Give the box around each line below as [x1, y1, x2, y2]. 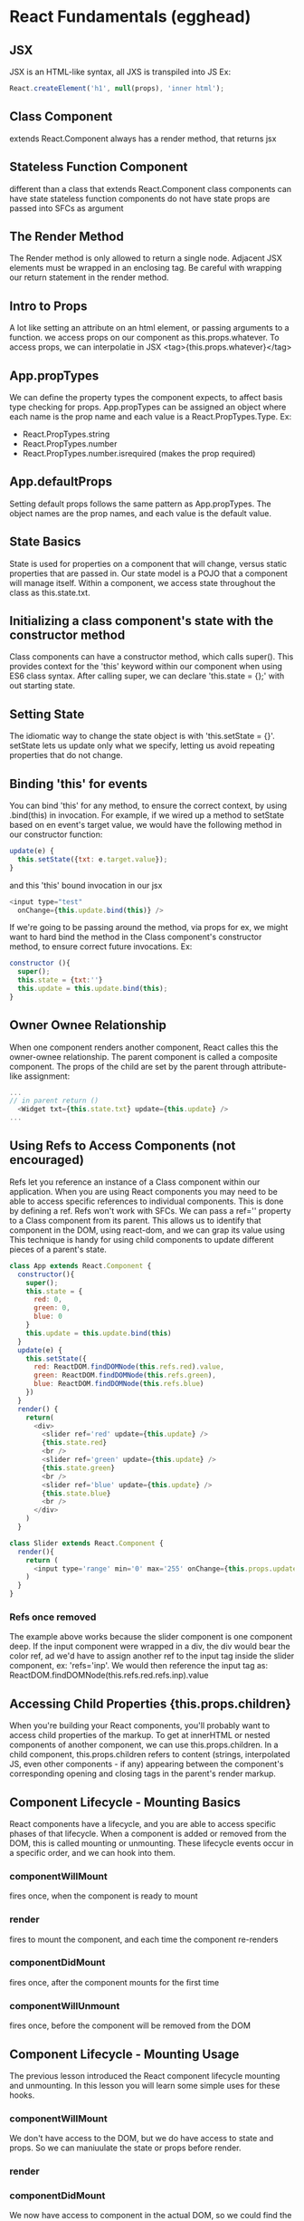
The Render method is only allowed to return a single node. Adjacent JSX [9, 253, 282, 264]
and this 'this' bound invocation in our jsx [9, 880, 163, 890]
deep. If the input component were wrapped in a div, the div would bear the [9, 1641, 291, 1652]
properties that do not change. [9, 750, 124, 761]
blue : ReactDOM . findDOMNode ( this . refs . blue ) [33, 1380, 204, 1389]
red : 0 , [33, 1295, 63, 1304]
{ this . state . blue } [42, 1488, 111, 1498]
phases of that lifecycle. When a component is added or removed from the [9, 1828, 287, 1839]
